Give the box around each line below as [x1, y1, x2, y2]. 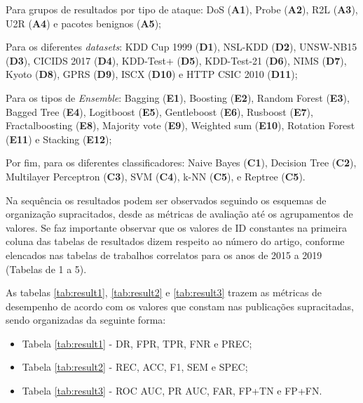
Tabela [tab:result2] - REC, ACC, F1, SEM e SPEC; [22, 359, 248, 374]
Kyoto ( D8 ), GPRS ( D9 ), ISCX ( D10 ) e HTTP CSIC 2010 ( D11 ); [6, 67, 298, 81]
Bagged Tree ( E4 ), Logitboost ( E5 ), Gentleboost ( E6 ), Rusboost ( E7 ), [6, 104, 313, 119]
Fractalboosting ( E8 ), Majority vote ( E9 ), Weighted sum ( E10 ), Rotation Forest [6, 118, 355, 133]
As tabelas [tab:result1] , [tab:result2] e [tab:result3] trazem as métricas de [6, 285, 322, 300]
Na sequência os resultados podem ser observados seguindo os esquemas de [6, 192, 327, 207]
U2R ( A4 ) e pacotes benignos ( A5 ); [6, 15, 162, 30]
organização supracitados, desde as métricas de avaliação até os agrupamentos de [6, 206, 353, 221]
